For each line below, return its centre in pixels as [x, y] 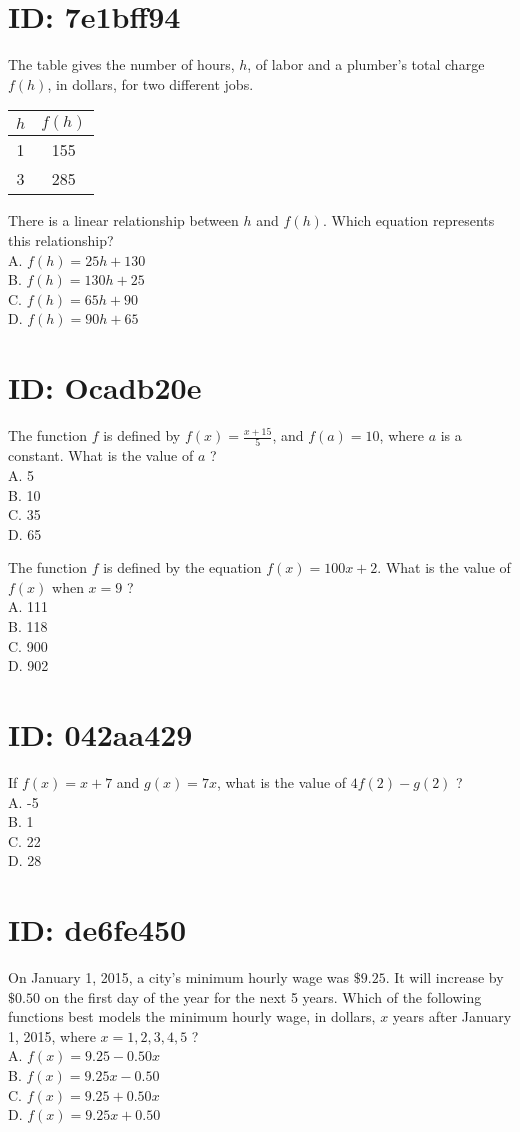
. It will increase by [444, 977]
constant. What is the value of [101, 455]
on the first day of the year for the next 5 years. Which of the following [263, 996]
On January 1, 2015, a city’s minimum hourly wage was [179, 977]
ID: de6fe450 [97, 929]
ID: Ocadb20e [105, 387]
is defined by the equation [182, 567]
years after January [452, 1016]
